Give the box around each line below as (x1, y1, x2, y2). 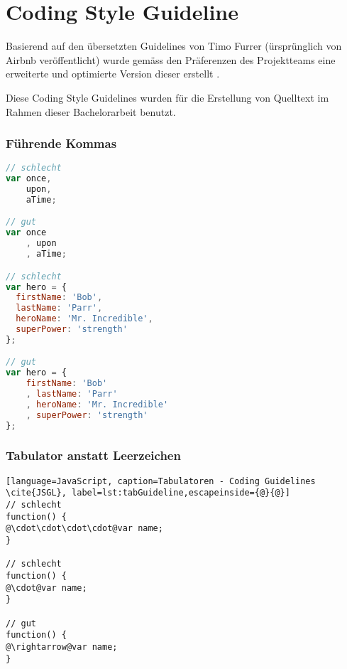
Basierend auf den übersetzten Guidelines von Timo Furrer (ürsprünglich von (6, 38, 342, 53)
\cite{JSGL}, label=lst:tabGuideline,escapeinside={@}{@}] (6, 488, 290, 498)
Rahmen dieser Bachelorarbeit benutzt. (6, 104, 176, 119)
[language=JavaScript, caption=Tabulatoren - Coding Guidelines (6, 476, 316, 486)
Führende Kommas (6, 134, 117, 152)
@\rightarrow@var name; (6, 641, 118, 652)
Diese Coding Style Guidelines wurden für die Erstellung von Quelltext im (6, 90, 329, 105)
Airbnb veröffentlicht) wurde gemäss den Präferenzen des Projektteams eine (6, 52, 336, 67)
